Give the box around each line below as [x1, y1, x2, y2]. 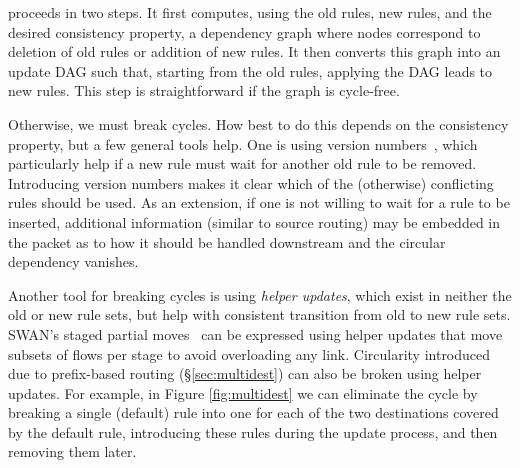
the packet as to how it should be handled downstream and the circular [8, 231, 446, 252]
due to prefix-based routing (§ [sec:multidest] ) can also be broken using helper [8, 363, 482, 384]
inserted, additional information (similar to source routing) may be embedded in [8, 211, 501, 232]
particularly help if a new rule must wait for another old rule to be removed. [8, 153, 477, 174]
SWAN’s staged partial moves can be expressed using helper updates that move [8, 323, 503, 344]
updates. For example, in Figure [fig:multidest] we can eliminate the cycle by [8, 382, 478, 403]
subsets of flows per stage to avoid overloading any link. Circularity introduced [8, 343, 491, 364]
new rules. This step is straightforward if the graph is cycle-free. [8, 80, 400, 101]
